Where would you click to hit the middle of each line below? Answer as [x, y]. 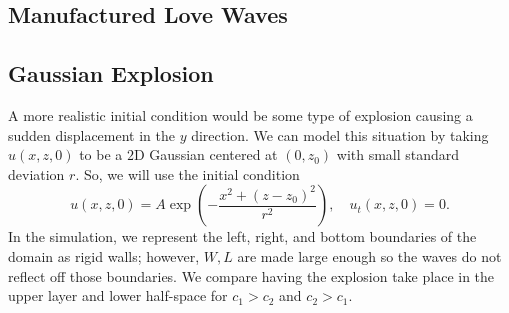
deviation [36, 173]
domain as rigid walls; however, [104, 255]
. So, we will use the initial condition [187, 173]
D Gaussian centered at [205, 154]
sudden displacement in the [91, 134]
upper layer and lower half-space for [118, 295]
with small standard [398, 154]
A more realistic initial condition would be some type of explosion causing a [240, 114]
